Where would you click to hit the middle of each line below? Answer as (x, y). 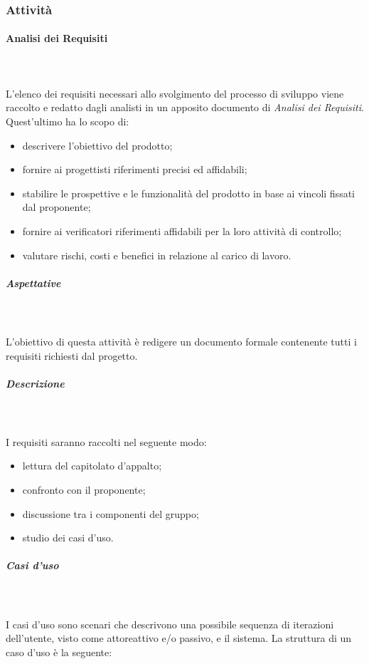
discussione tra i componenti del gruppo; (111, 513)
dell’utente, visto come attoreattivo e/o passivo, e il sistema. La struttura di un (179, 638)
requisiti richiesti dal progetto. (72, 355)
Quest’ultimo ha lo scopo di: (68, 121)
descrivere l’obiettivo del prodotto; (97, 145)
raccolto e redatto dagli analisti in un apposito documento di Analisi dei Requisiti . (185, 107)
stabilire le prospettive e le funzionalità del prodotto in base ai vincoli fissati (188, 193)
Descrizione (35, 383)
